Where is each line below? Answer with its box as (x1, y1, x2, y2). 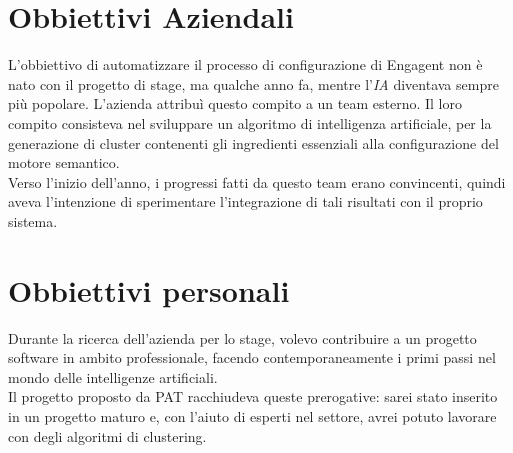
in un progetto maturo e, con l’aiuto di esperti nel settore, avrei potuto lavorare (8, 405, 497, 426)
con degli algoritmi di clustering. (8, 425, 207, 446)
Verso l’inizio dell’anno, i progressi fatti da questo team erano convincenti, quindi (8, 171, 506, 192)
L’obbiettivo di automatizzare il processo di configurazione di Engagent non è (8, 54, 483, 75)
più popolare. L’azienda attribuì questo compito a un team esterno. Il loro (8, 93, 462, 114)
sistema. (8, 210, 58, 231)
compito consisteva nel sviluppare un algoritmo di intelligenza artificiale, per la (8, 112, 492, 133)
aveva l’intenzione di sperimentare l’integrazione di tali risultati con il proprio (8, 191, 483, 212)
